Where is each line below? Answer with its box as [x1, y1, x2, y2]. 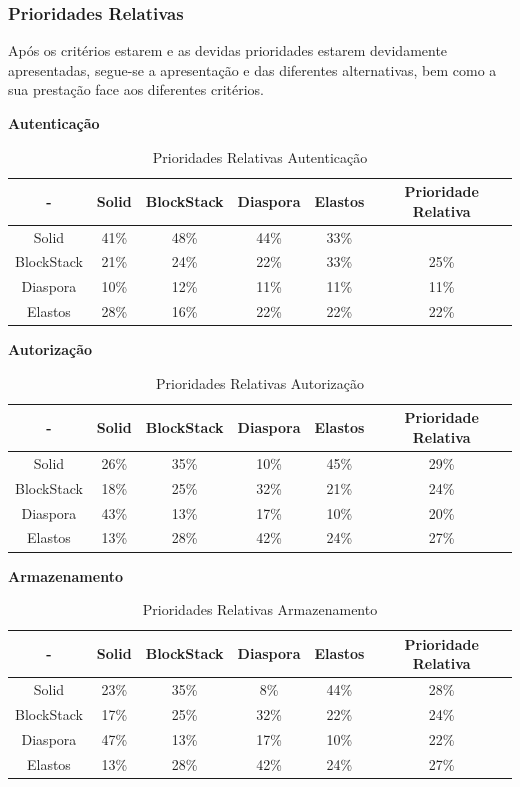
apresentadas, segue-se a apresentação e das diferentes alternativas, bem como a [8, 59, 497, 80]
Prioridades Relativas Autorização [156, 372, 364, 393]
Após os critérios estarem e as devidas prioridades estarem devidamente [8, 40, 448, 61]
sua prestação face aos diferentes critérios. [8, 79, 265, 100]
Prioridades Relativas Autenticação [152, 146, 368, 167]
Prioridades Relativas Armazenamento [142, 599, 378, 620]
